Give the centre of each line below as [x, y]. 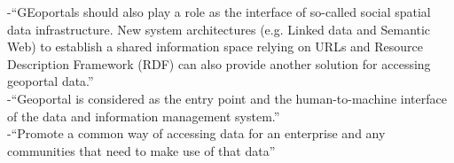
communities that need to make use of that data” [141, 150]
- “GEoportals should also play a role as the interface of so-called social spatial [219, 12]
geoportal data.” [51, 81]
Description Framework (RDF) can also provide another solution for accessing [219, 63]
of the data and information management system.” [144, 116]
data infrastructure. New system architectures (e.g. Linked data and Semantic [219, 29]
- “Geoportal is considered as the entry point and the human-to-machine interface [227, 98]
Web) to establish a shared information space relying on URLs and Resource [215, 47]
